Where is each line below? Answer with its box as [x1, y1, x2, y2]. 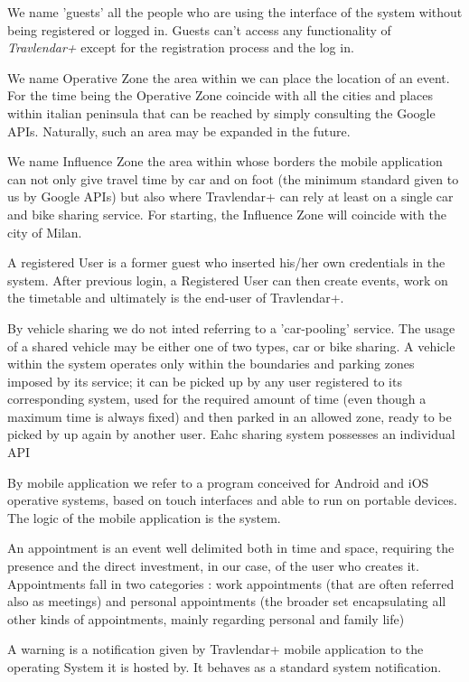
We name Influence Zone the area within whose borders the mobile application [7, 152, 443, 171]
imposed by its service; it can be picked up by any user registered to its [7, 371, 402, 390]
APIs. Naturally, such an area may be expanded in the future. [7, 121, 351, 140]
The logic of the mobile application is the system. [7, 508, 281, 527]
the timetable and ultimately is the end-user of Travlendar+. [7, 288, 344, 307]
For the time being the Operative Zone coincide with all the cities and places [7, 86, 433, 105]
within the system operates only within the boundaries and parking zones [7, 354, 415, 373]
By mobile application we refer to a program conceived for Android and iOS [7, 472, 429, 491]
